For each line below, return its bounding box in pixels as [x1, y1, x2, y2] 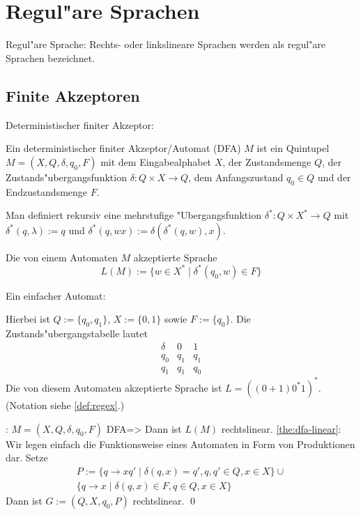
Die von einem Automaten [6, 249, 118, 264]
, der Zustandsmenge [222, 154, 312, 169]
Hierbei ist [6, 312, 50, 326]
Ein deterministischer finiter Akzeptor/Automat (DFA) [6, 141, 241, 155]
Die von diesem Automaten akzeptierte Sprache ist [6, 380, 222, 394]
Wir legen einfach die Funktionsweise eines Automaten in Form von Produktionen [6, 436, 355, 451]
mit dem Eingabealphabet [100, 154, 212, 169]
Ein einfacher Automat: [6, 288, 106, 302]
